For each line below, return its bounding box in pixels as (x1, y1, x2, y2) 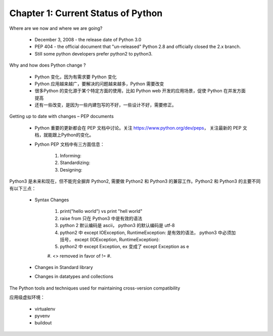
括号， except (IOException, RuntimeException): (60, 236, 160, 242)
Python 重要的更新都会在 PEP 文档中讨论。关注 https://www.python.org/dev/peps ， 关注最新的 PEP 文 (34, 125, 247, 131)
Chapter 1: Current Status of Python (9, 8, 163, 19)
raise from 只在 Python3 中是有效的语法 (60, 215, 143, 221)
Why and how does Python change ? (9, 62, 86, 68)
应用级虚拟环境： (9, 294, 45, 300)
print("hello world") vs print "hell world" (60, 208, 143, 214)
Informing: (60, 153, 82, 159)
